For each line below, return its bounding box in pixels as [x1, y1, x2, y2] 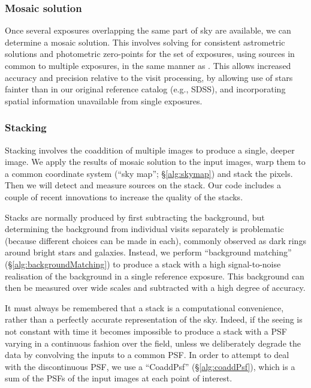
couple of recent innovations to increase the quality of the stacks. [5, 190, 243, 203]
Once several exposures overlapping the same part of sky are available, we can [5, 24, 291, 37]
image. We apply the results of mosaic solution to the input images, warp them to [5, 155, 306, 168]
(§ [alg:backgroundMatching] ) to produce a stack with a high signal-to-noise [5, 257, 281, 270]
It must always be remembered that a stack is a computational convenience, [5, 301, 284, 314]
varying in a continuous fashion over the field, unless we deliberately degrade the [5, 336, 301, 349]
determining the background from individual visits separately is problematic [5, 222, 284, 235]
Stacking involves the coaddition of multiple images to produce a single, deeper [5, 143, 295, 156]
